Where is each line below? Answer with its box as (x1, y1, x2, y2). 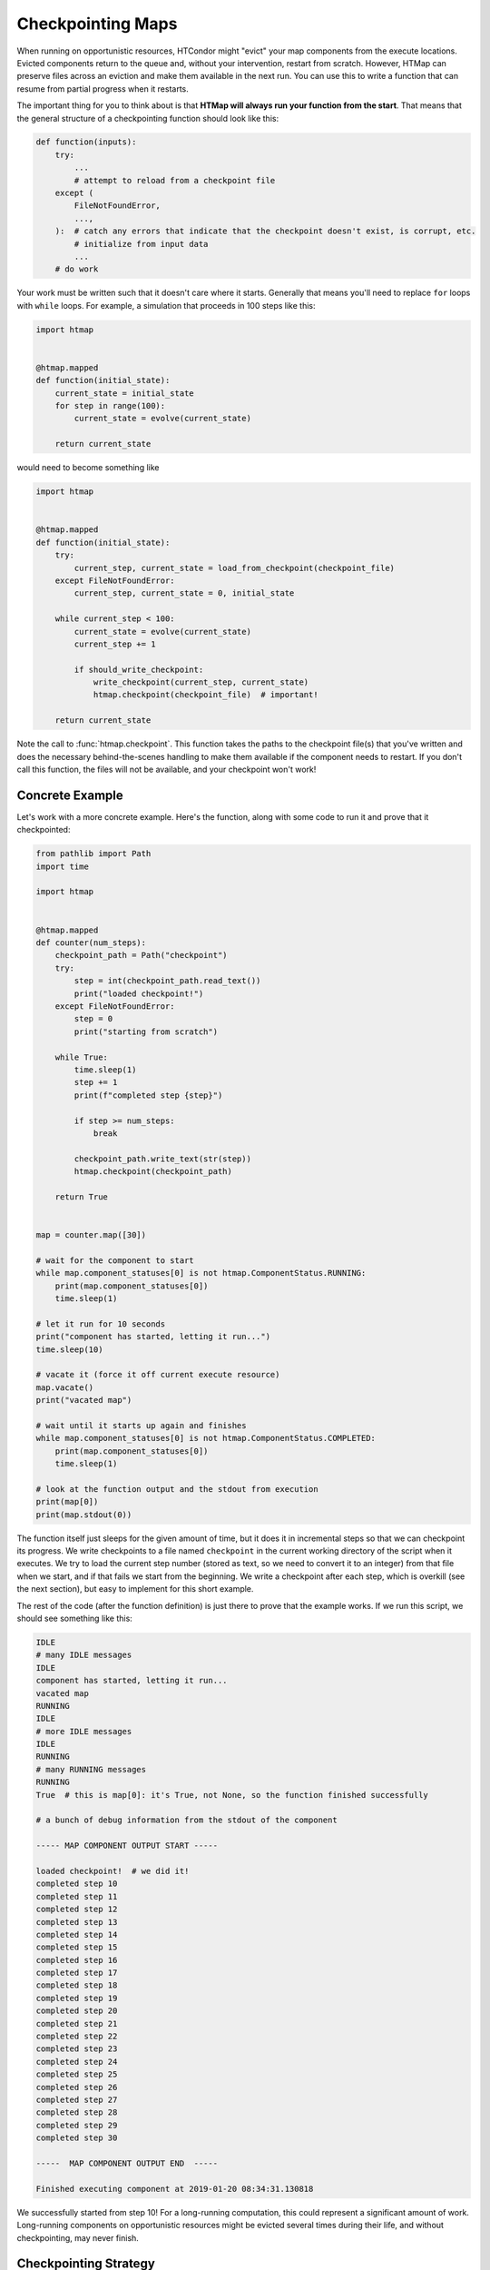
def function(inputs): (35, 137, 137, 147)
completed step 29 (35, 2120, 118, 2130)
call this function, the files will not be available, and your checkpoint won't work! (16, 764, 317, 775)
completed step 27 (35, 2095, 118, 2105)
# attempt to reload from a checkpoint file (73, 175, 276, 185)
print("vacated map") (35, 1395, 132, 1406)
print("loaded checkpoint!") (73, 988, 204, 999)
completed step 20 (35, 2006, 118, 2016)
